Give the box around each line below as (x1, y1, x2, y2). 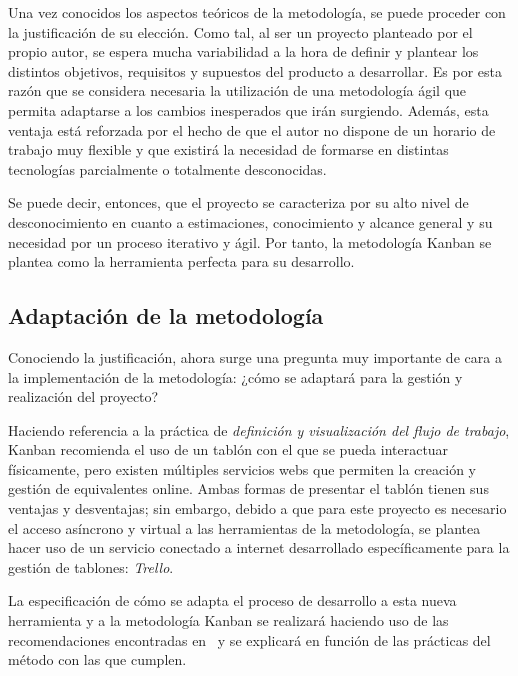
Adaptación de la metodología (8, 300, 324, 331)
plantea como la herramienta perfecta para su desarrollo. (8, 251, 355, 272)
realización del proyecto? (8, 386, 159, 407)
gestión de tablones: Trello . (8, 556, 174, 577)
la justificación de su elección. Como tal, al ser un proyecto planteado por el (8, 21, 473, 42)
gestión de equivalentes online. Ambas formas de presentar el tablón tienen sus (8, 478, 489, 499)
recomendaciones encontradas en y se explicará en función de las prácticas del (8, 629, 491, 650)
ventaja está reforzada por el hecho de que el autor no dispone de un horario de (8, 119, 496, 140)
